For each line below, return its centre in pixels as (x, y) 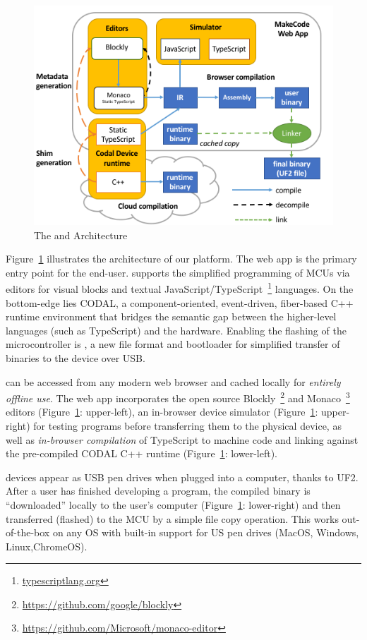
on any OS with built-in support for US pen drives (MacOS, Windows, (206, 532)
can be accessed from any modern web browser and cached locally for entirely (173, 381)
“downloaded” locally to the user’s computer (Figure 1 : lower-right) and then (173, 504)
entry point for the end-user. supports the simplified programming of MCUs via (178, 272)
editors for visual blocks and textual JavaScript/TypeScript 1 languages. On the (180, 288)
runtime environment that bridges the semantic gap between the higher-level (171, 316)
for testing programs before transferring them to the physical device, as (187, 425)
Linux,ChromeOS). (47, 546)
